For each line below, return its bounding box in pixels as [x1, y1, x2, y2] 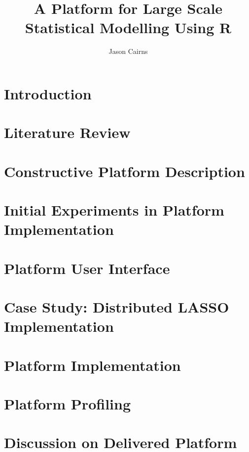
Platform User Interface [4, 258, 170, 278]
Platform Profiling [4, 393, 131, 413]
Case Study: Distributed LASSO [4, 296, 229, 316]
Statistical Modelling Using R [25, 17, 232, 38]
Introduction [4, 83, 92, 103]
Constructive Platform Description [4, 161, 245, 181]
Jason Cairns [108, 46, 148, 56]
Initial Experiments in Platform [4, 200, 224, 220]
